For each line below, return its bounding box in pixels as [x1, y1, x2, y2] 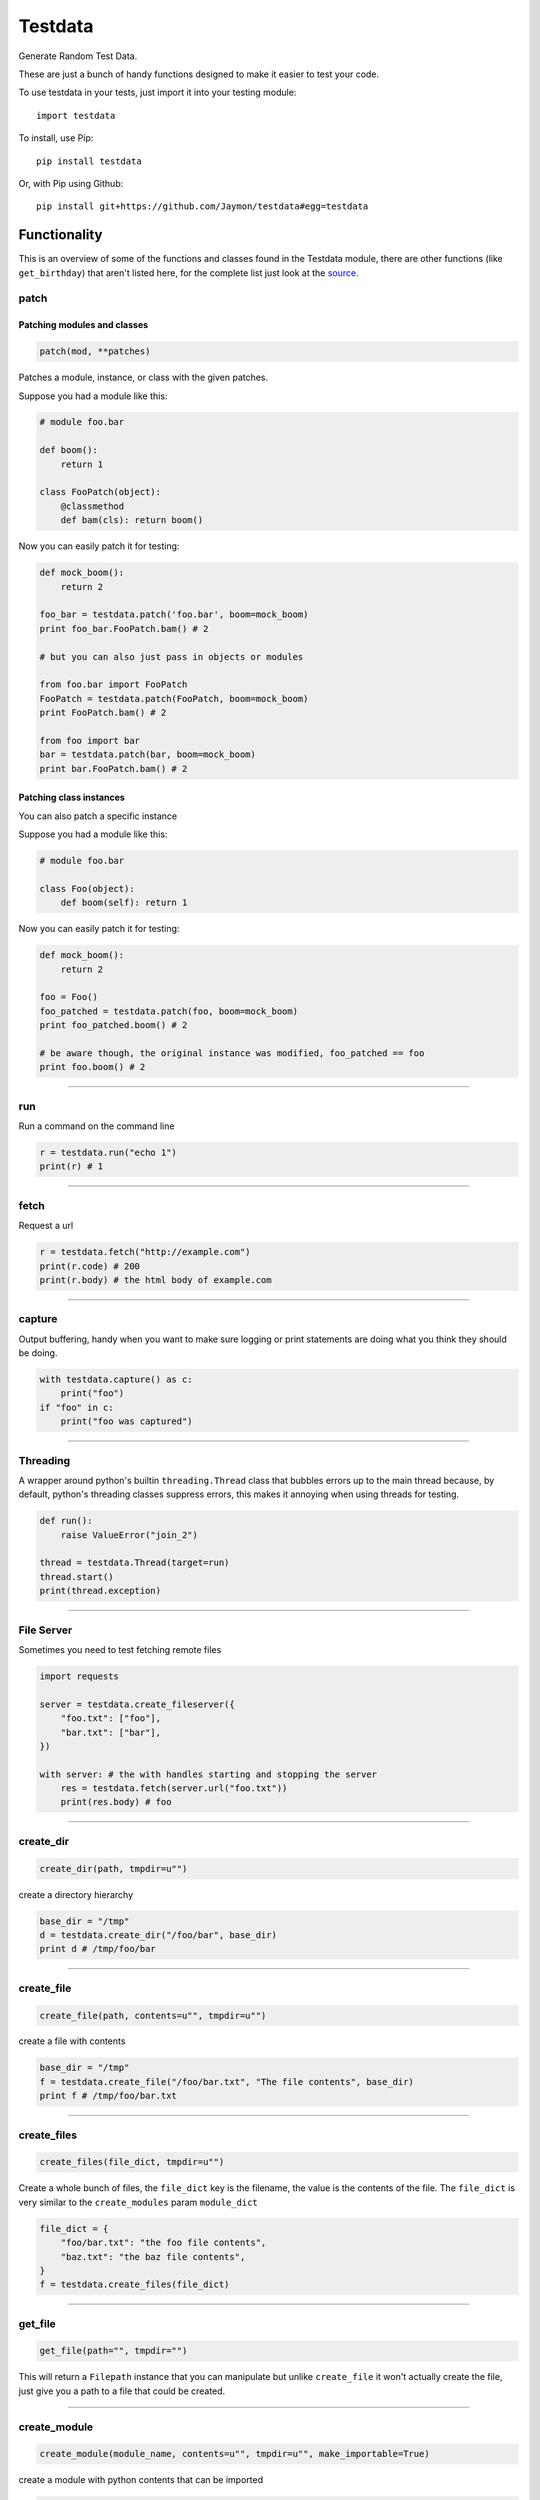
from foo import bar [39, 735, 140, 746]
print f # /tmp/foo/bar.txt [39, 2090, 177, 2102]
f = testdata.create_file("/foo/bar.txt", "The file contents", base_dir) [39, 2076, 415, 2087]
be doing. [18, 1347, 58, 1359]
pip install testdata [36, 155, 142, 167]
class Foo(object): [39, 883, 135, 894]
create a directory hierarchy [18, 1888, 134, 1900]
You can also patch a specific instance [18, 810, 178, 822]
